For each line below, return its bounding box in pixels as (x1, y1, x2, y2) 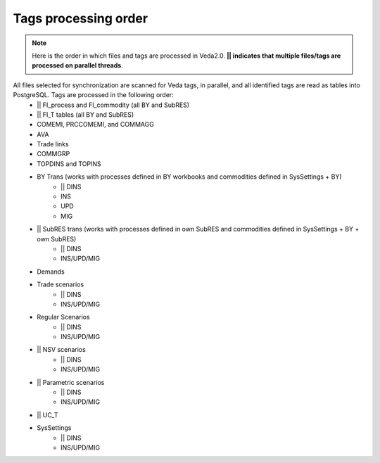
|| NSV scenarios (37, 345, 86, 354)
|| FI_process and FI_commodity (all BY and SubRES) (37, 101, 190, 109)
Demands (37, 267, 65, 276)
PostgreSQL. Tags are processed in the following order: (13, 91, 174, 99)
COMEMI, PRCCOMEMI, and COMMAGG (37, 120, 154, 129)
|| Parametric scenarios (37, 378, 105, 386)
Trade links (37, 140, 70, 148)
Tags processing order (13, 11, 148, 26)
